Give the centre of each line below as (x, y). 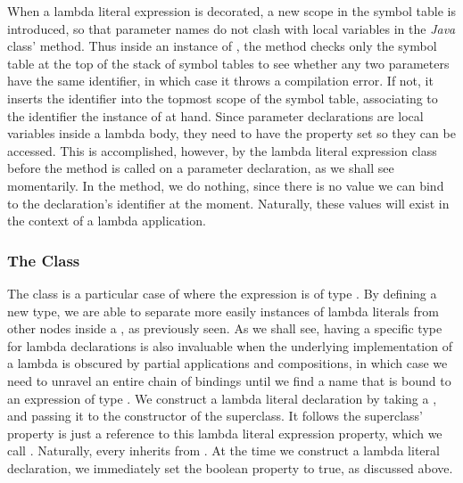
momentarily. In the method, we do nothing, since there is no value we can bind (226, 185)
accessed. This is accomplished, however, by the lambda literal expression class (222, 150)
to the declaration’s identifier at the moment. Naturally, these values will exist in (228, 203)
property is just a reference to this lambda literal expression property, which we (225, 433)
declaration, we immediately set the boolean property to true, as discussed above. (230, 467)
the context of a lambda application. (107, 221)
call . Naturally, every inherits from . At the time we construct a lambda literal (223, 450)
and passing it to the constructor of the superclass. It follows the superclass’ (215, 416)
